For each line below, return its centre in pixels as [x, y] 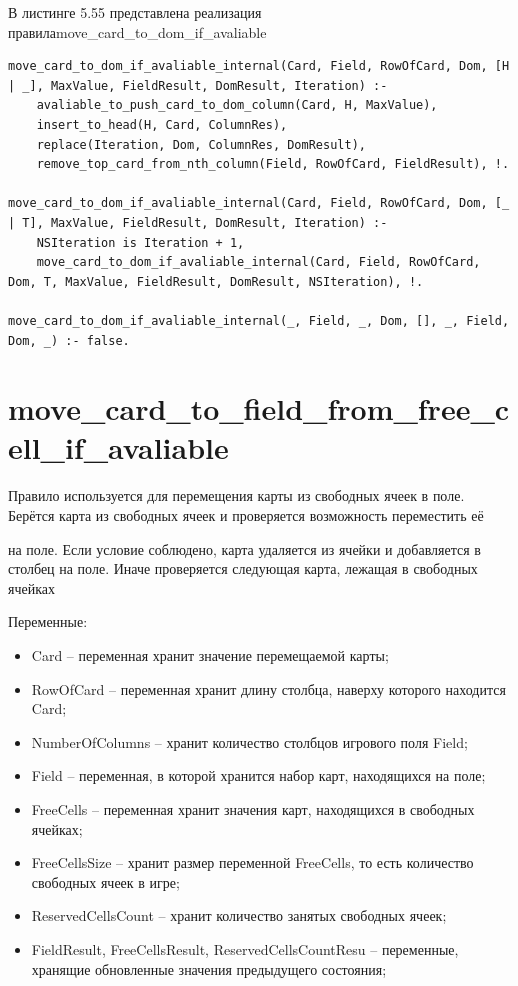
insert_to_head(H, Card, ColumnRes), [162, 124]
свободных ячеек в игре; [105, 881]
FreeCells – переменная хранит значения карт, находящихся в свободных [253, 808]
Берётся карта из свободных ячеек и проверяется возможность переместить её [246, 515]
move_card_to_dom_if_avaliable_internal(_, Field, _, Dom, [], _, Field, [259, 320]
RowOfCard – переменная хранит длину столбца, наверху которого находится [268, 688]
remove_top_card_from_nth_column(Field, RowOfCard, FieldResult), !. [273, 164]
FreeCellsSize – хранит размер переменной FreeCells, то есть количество [252, 862]
